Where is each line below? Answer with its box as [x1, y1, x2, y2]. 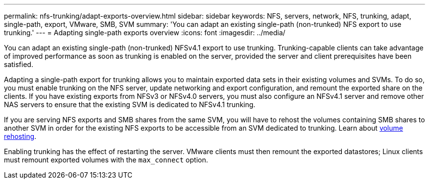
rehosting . [4, 132, 37, 140]
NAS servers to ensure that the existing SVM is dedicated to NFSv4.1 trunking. [4, 100, 256, 109]
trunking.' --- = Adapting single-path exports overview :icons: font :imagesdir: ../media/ [4, 28, 286, 37]
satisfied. [4, 60, 33, 69]
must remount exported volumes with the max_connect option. [4, 156, 208, 164]
